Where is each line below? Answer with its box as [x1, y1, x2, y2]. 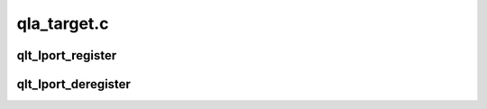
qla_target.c [16, 14, 109, 33]
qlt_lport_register [16, 48, 117, 63]
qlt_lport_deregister [16, 77, 131, 92]
